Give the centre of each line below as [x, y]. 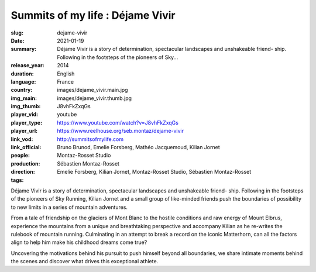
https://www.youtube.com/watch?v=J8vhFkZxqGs [118, 122]
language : [23, 81]
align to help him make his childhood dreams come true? [79, 242]
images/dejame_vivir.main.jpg [92, 90]
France [66, 81]
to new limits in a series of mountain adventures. [69, 207]
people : [20, 156]
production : [25, 163]
